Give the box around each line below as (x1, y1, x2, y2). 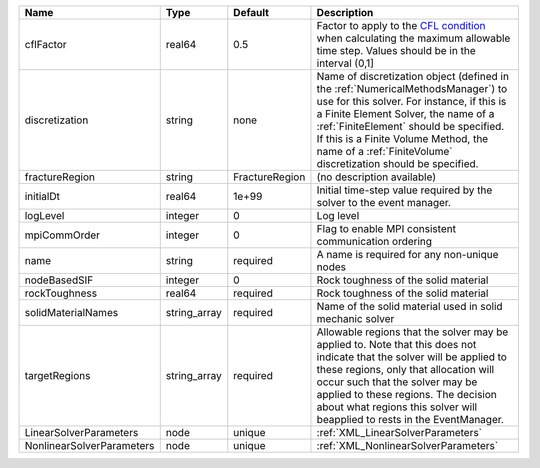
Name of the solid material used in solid (316, 300, 504, 313)
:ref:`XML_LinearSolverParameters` (316, 426, 483, 439)
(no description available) (316, 170, 437, 184)
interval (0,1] (316, 56, 375, 70)
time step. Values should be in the (316, 44, 476, 57)
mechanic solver (316, 312, 395, 325)
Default (233, 6, 270, 19)
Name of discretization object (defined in (316, 70, 510, 83)
